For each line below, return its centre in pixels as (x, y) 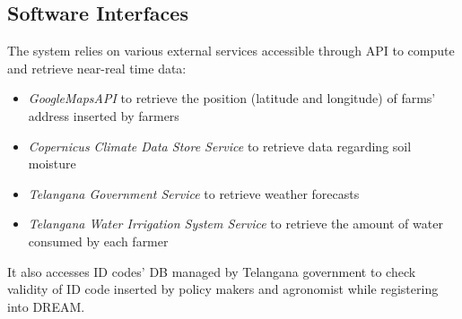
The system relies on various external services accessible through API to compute (231, 51)
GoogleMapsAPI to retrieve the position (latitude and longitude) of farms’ (232, 98)
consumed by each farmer (98, 241)
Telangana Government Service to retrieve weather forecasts (194, 193)
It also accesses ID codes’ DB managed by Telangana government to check (212, 271)
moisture (52, 164)
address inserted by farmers (104, 115)
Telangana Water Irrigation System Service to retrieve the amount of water (235, 224)
